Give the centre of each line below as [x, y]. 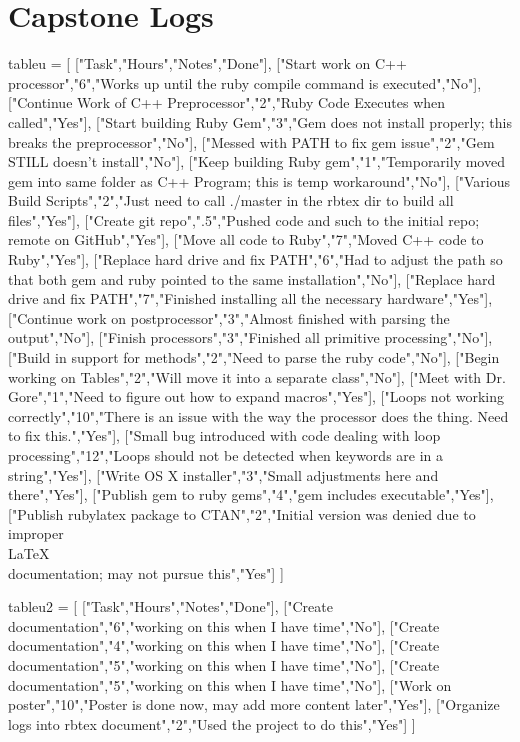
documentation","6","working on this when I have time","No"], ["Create [224, 625]
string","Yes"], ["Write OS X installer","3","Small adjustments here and [223, 474]
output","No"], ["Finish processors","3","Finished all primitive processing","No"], [250, 337]
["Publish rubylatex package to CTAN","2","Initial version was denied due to [242, 513]
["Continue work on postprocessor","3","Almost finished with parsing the [229, 317]
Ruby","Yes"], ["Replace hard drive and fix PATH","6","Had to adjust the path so [255, 259]
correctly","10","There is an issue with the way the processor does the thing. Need [258, 415]
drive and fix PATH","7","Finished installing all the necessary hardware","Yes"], [250, 298]
